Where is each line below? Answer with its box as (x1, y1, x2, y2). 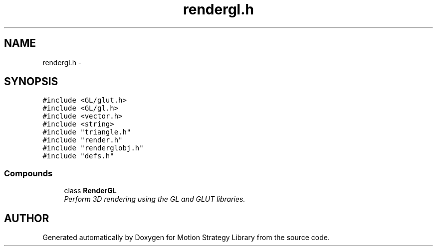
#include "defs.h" (42, 152, 114, 160)
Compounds (4, 168, 53, 178)
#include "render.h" (42, 136, 123, 144)
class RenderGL (64, 186, 117, 195)
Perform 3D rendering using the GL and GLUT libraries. (64, 195, 245, 204)
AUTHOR (4, 212, 49, 225)
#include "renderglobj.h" (42, 144, 144, 152)
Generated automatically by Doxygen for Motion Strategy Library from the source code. (42, 233, 330, 242)
